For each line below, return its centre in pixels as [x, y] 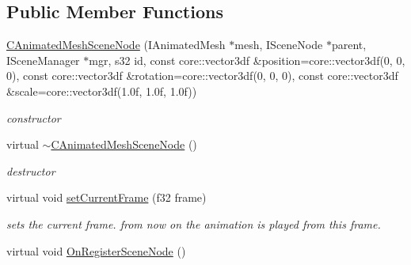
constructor [34, 117]
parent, [349, 45]
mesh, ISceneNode [279, 45]
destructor [31, 170]
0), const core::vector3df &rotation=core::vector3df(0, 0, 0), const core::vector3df [202, 76]
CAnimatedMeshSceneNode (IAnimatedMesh [116, 45]
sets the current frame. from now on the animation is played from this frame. [194, 223]
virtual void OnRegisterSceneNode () [96, 250]
